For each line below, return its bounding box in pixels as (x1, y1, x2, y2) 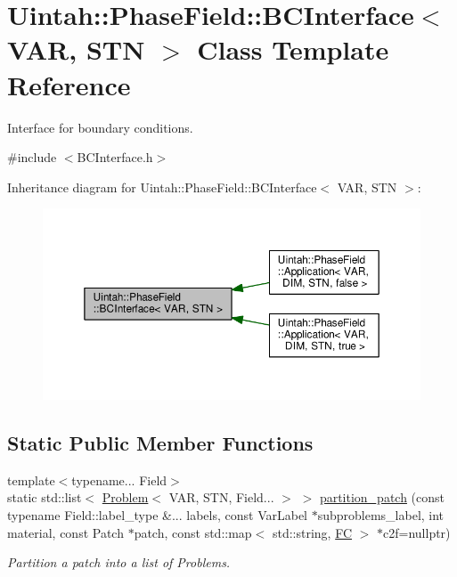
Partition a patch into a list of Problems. (7, 553, 231, 572)
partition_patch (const (319, 488, 445, 507)
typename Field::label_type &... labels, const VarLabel (7, 506, 308, 524)
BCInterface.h (77, 148, 153, 167)
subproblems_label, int (317, 506, 445, 524)
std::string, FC (272, 523, 353, 541)
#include (7, 148, 57, 167)
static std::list (7, 488, 82, 507)
